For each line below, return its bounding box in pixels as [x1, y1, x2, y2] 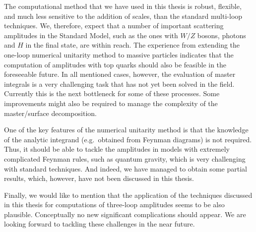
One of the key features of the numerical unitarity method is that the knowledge [4, 124, 249, 135]
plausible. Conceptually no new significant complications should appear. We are [4, 209, 246, 219]
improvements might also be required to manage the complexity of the [4, 98, 218, 108]
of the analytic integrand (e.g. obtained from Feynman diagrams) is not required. [4, 134, 252, 144]
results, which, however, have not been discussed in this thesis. [4, 173, 194, 183]
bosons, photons [197, 30, 246, 40]
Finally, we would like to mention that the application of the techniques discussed [4, 189, 253, 200]
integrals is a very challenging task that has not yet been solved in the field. [4, 78, 235, 89]
